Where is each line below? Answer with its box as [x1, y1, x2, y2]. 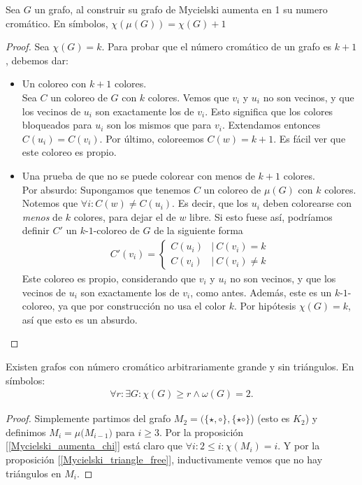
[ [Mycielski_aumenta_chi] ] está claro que [6, 438, 182, 453]
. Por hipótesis [233, 298, 296, 313]
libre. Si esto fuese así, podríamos [189, 209, 333, 224]
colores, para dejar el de [73, 209, 176, 224]
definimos [6, 424, 46, 439]
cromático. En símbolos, [6, 15, 108, 30]
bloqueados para [22, 117, 92, 132]
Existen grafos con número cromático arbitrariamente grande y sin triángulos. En [6, 359, 354, 373]
